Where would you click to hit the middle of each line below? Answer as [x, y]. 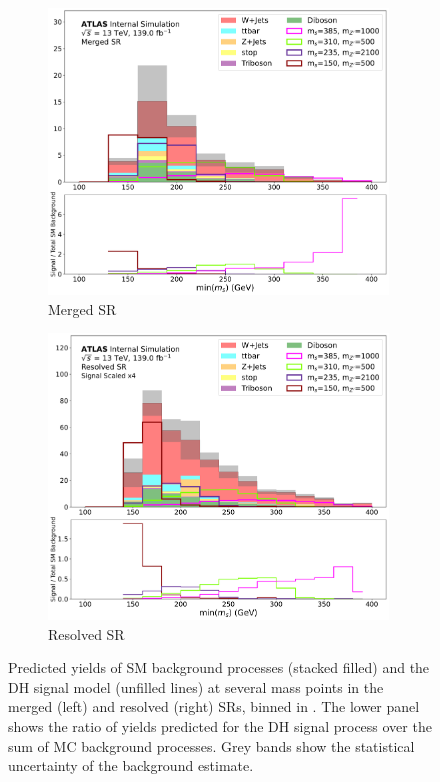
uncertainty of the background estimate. [131, 765]
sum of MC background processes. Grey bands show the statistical [211, 745]
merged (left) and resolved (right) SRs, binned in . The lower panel [214, 706]
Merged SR [82, 308]
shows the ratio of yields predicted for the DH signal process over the [220, 726]
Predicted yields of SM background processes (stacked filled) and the [219, 667]
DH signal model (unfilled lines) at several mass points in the [196, 686]
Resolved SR [86, 633]
